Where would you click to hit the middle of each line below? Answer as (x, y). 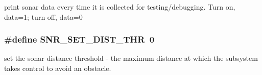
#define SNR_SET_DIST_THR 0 (79, 39)
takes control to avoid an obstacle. (58, 68)
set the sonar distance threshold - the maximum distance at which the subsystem (131, 58)
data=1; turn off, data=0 (43, 16)
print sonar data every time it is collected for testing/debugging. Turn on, (120, 7)
